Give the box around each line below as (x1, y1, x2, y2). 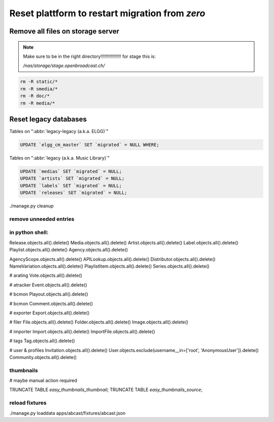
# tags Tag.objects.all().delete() (9, 338, 76, 344)
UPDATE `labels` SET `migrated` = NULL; (20, 183, 122, 188)
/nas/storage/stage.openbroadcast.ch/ (23, 62, 105, 69)
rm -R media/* (20, 100, 55, 106)
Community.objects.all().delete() (9, 354, 77, 360)
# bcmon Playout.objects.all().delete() (9, 291, 88, 297)
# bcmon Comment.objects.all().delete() (9, 300, 93, 307)
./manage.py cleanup (9, 203, 54, 209)
